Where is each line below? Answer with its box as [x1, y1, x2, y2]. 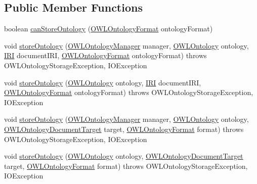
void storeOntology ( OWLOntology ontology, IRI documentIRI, [4, 77, 201, 87]
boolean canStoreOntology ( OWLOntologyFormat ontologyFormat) [4, 23, 213, 34]
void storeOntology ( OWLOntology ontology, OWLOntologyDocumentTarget [4, 151, 243, 161]
